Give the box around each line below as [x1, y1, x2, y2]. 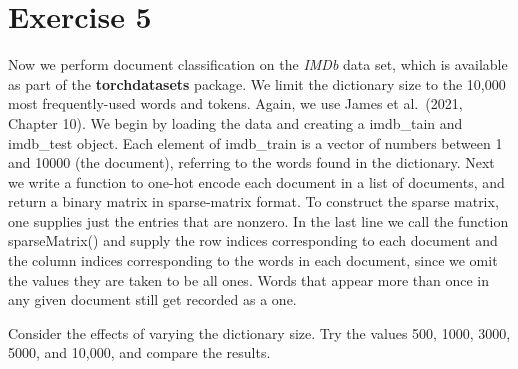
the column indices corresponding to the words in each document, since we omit [8, 250, 498, 271]
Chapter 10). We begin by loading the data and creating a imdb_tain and [8, 112, 463, 133]
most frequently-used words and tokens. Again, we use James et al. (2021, [8, 93, 463, 114]
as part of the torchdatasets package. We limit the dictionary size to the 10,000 [8, 73, 506, 94]
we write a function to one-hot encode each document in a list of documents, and [8, 171, 505, 192]
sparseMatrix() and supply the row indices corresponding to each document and [8, 230, 498, 251]
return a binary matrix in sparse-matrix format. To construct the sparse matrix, [8, 191, 499, 212]
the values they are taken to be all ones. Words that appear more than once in [8, 269, 490, 290]
